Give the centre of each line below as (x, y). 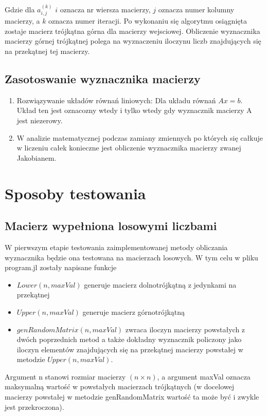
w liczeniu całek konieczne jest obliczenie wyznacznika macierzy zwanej (129, 148)
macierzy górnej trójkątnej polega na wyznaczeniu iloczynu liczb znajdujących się (133, 41)
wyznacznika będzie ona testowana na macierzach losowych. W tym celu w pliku (131, 257)
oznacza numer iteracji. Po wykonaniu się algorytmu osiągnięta (148, 21)
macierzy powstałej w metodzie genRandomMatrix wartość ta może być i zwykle (132, 397)
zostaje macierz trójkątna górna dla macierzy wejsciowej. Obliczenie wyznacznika (132, 31)
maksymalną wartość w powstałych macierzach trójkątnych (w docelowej (119, 386)
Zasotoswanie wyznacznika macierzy (103, 79)
